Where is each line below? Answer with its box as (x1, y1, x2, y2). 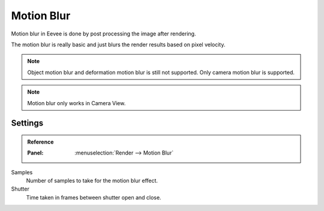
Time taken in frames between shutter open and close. (26, 194, 161, 201)
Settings (11, 118, 44, 129)
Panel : (27, 149, 44, 156)
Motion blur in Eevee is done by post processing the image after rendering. (11, 30, 196, 37)
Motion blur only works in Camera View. (27, 99, 126, 106)
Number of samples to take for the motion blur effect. (26, 177, 158, 185)
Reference (27, 138, 54, 145)
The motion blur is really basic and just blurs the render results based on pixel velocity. (11, 41, 226, 48)
